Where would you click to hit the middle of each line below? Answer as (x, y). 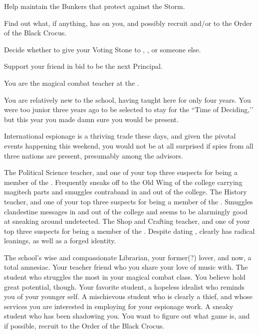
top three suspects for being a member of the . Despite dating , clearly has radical (129, 231)
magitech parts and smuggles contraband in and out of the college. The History (126, 192)
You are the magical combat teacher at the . (72, 83)
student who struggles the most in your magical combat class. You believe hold (125, 277)
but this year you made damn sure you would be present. (91, 119)
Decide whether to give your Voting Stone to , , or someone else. (103, 49)
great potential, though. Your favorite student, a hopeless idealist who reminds (125, 286)
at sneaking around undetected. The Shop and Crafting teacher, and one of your (127, 221)
